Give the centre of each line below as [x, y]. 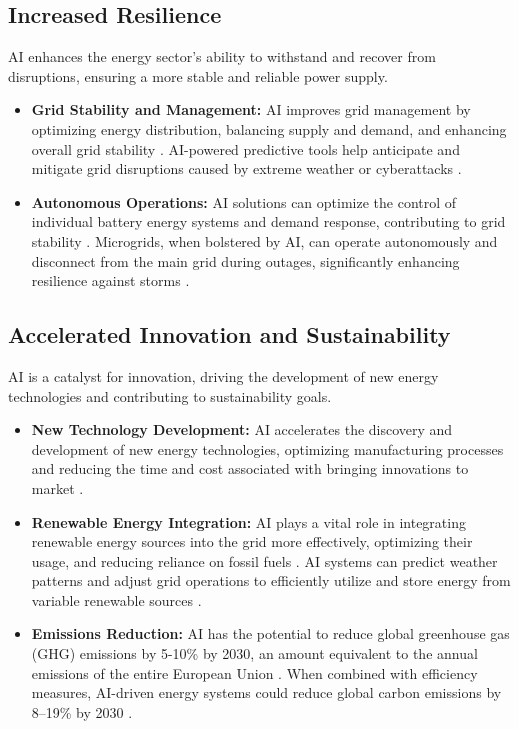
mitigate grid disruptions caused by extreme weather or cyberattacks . [246, 168]
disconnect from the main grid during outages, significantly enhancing [245, 260]
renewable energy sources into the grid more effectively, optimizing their [252, 541]
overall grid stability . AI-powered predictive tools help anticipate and [245, 148]
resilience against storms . [110, 280]
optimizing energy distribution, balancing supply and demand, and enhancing [269, 128]
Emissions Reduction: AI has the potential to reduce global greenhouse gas [270, 633]
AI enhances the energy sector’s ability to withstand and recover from [222, 56]
